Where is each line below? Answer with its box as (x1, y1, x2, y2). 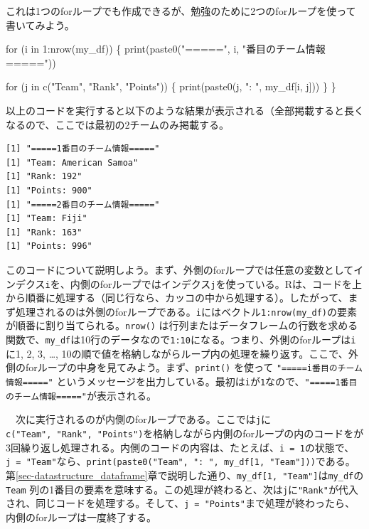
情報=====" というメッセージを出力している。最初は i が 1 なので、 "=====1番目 (6, 373, 358, 388)
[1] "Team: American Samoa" (6, 157, 139, 168)
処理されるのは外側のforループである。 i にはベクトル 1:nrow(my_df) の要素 (15, 304, 358, 319)
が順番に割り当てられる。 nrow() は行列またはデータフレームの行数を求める (6, 318, 358, 333)
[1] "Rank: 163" (6, 227, 82, 237)
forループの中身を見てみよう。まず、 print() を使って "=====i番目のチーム (25, 360, 363, 375)
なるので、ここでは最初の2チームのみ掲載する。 (6, 117, 230, 132)
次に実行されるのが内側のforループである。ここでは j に (15, 412, 271, 427)
